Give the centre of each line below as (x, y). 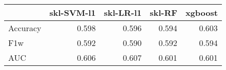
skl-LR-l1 (123, 13)
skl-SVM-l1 (73, 13)
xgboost (201, 13)
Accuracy (25, 28)
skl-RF (163, 13)
